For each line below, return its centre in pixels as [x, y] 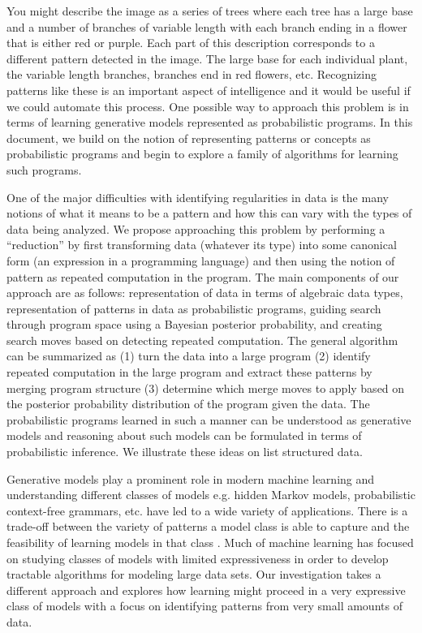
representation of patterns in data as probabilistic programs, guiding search [194, 308]
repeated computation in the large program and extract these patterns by [189, 372]
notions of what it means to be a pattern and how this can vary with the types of [209, 213]
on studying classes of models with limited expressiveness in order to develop [198, 558]
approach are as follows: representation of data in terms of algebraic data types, [205, 293]
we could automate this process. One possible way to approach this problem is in [208, 106]
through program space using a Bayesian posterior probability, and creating [194, 324]
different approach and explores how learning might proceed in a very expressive [206, 590]
